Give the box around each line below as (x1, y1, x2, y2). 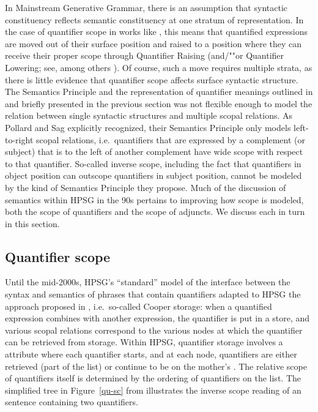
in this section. (5, 217, 60, 230)
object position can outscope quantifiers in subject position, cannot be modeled (5, 169, 302, 182)
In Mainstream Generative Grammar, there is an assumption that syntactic (5, 1, 287, 13)
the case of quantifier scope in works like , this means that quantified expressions (5, 25, 308, 38)
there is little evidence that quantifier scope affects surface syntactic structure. (5, 73, 298, 86)
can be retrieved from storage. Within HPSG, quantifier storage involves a (5, 335, 283, 348)
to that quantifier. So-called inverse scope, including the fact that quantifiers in (5, 157, 301, 170)
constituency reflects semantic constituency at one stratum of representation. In (5, 13, 304, 26)
